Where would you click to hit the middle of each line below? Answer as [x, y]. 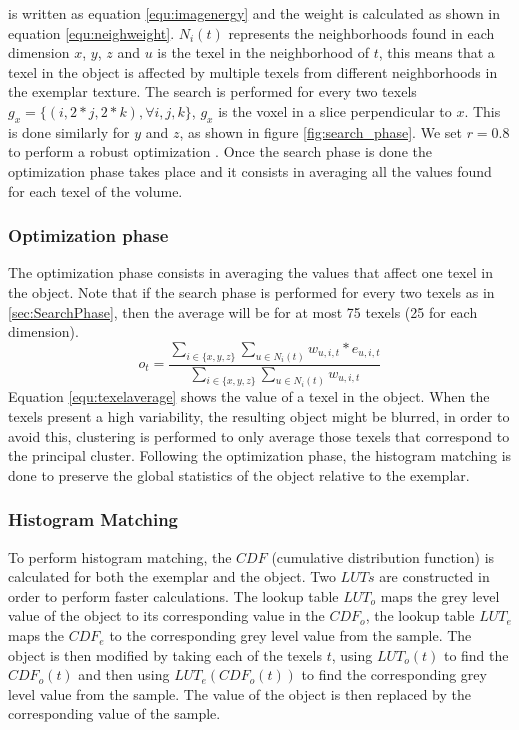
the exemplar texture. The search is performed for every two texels [212, 91]
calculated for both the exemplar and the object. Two [172, 576]
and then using [124, 674]
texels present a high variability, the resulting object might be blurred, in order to [259, 416]
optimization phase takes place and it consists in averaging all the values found [250, 170]
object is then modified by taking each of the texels [165, 654]
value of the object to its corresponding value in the [166, 615]
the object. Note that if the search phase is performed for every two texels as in [251, 291]
